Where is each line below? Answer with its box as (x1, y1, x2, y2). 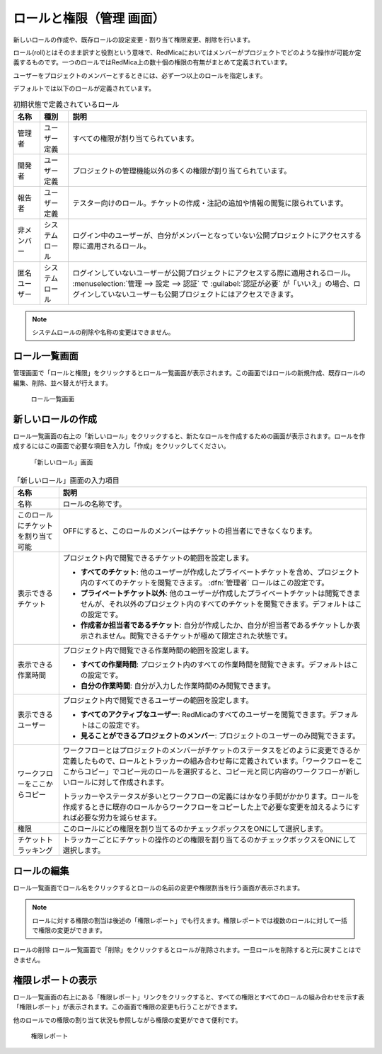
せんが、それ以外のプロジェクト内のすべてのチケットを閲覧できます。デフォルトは (80, 599, 355, 609)
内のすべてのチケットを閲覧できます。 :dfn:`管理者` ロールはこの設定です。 (80, 578, 329, 588)
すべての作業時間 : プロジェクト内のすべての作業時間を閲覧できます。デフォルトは (80, 660, 352, 670)
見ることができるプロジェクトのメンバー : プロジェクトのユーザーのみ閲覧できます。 (80, 731, 360, 741)
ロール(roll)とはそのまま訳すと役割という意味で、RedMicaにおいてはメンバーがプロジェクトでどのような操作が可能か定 (13, 48, 361, 57)
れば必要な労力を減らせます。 (62, 813, 162, 823)
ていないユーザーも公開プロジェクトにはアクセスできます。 (100, 289, 298, 299)
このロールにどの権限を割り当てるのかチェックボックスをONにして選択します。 (62, 824, 328, 834)
